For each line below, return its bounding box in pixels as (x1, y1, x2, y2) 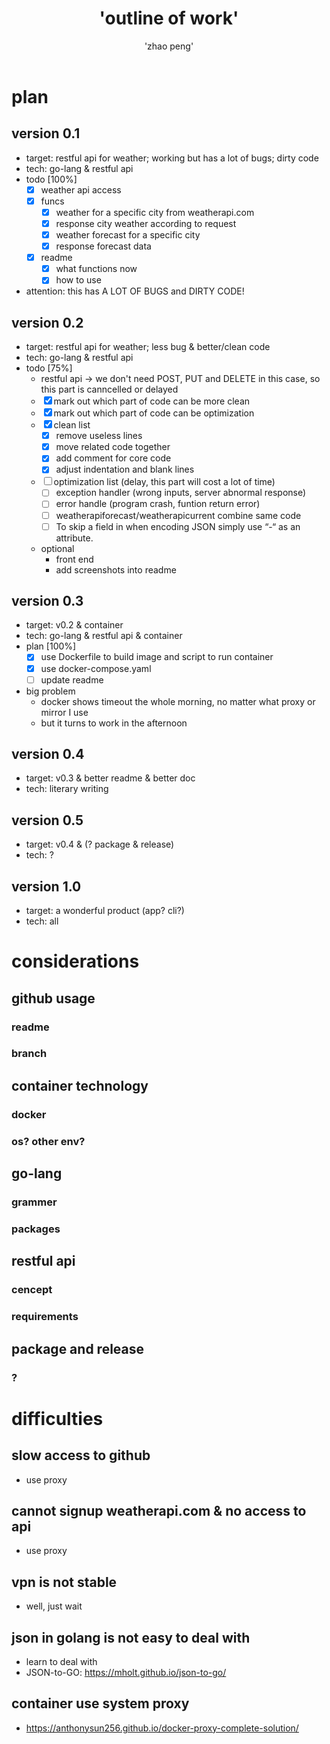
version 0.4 (11, 746, 85, 763)
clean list (53, 419, 91, 431)
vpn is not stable (11, 1573, 118, 1591)
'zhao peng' (144, 40, 194, 52)
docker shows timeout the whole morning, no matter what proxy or (40, 695, 316, 707)
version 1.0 (11, 878, 82, 895)
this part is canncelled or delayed (40, 383, 179, 396)
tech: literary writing (25, 783, 109, 795)
